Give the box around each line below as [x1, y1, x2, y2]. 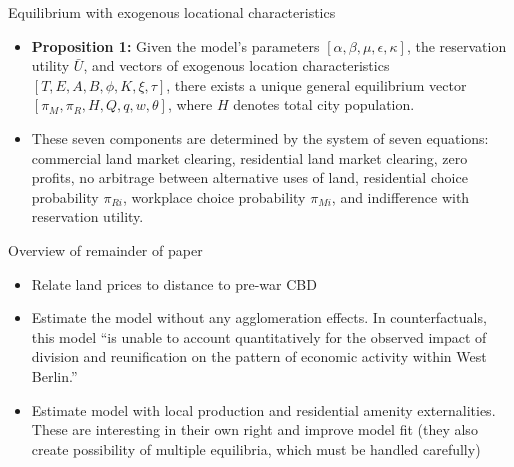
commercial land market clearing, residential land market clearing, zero [31, 147, 468, 168]
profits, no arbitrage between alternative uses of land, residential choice [31, 167, 468, 188]
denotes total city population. [233, 94, 415, 115]
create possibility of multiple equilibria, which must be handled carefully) [31, 438, 481, 459]
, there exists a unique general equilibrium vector [166, 74, 467, 95]
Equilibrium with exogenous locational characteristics [8, 2, 336, 22]
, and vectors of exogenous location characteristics [83, 55, 390, 76]
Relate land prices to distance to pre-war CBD [31, 273, 317, 294]
